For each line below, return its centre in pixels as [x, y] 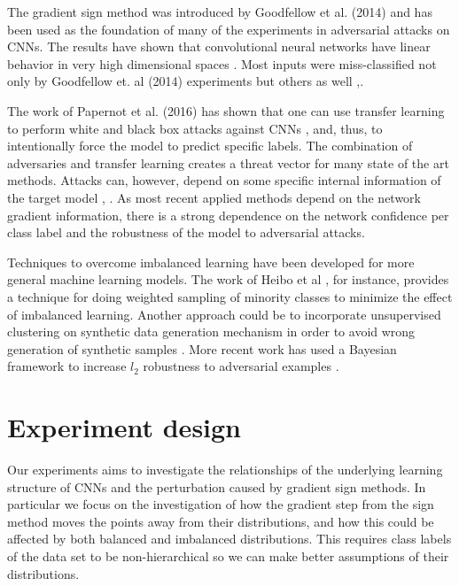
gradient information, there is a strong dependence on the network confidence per [228, 215]
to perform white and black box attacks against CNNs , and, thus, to [195, 128]
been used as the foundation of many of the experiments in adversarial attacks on [229, 29]
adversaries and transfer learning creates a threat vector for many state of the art [228, 162]
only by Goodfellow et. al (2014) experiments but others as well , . [186, 81]
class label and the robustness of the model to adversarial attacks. [186, 232]
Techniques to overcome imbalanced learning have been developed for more [211, 262]
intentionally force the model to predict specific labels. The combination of [210, 146]
